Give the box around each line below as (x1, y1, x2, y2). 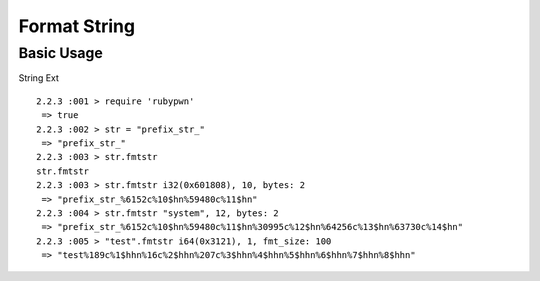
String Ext (18, 72, 60, 84)
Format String (18, 15, 135, 37)
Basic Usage (18, 44, 104, 62)
